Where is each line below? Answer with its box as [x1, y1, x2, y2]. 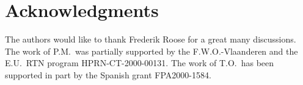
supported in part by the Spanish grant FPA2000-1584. [5, 68, 211, 81]
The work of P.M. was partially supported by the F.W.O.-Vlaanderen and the [5, 44, 298, 57]
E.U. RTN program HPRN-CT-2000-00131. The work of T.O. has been [5, 56, 274, 69]
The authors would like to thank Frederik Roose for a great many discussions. [5, 33, 296, 46]
